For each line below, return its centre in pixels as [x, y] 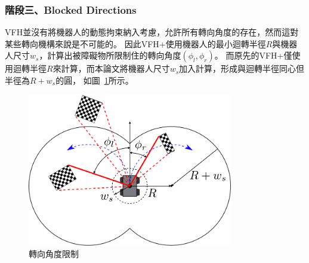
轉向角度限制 [54, 254]
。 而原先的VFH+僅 [253, 55]
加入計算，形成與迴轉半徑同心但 [242, 68]
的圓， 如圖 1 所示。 [95, 80]
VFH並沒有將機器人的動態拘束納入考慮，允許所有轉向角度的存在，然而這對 [152, 32]
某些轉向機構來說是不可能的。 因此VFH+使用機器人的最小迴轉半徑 [135, 43]
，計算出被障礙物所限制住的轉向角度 [110, 55]
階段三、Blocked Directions [71, 9]
